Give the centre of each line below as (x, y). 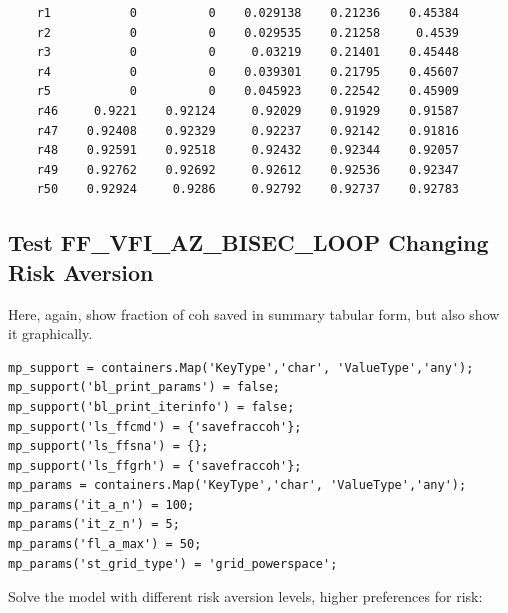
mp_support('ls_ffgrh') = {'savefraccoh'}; (155, 465)
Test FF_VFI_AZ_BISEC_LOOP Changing (248, 242)
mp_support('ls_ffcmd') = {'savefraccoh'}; (155, 426)
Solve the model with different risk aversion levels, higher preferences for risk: (245, 596)
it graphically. (50, 333)
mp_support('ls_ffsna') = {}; (108, 446)
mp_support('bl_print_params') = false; (144, 387)
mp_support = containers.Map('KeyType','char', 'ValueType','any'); (241, 367)
